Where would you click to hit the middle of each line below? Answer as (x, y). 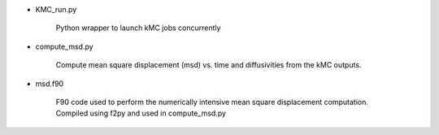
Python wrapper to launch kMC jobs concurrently (138, 28)
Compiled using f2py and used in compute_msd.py (141, 113)
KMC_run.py (56, 9)
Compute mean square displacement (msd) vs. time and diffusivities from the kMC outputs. (209, 65)
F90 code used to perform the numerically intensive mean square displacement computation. (212, 102)
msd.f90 (50, 83)
